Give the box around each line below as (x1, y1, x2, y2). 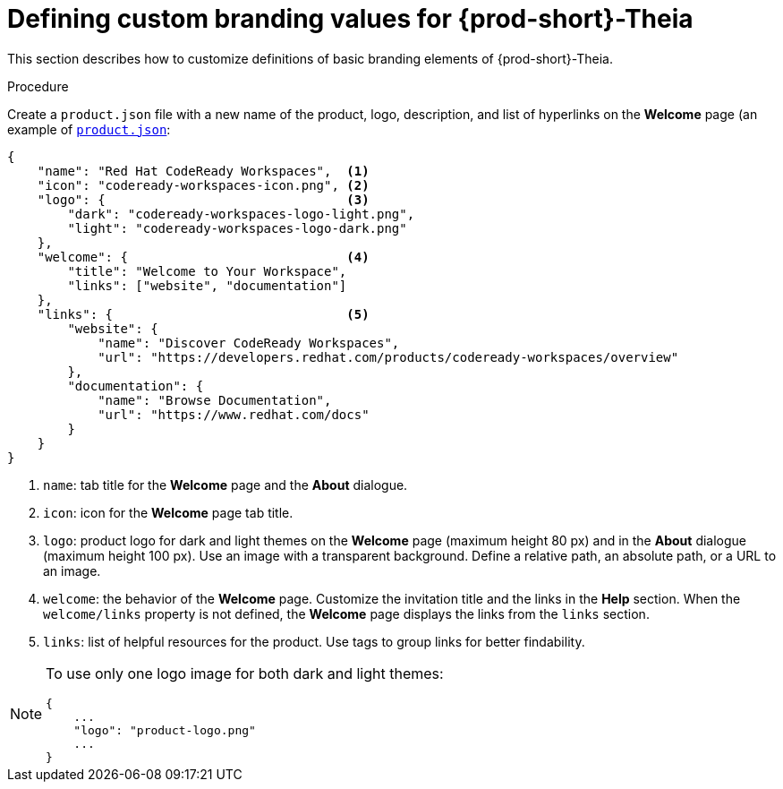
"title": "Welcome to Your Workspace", (67, 263, 347, 279)
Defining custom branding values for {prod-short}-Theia (7, 4, 694, 34)
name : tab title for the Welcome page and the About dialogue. (43, 476, 408, 493)
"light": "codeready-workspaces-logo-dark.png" (67, 220, 407, 236)
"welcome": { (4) (37, 249, 370, 264)
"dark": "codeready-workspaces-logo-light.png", (67, 206, 415, 221)
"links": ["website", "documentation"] (67, 278, 347, 293)
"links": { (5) (37, 306, 370, 322)
